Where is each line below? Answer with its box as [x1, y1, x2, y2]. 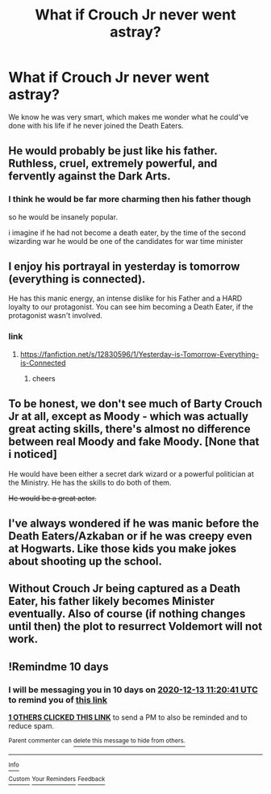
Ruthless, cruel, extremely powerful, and [8, 157, 218, 170]
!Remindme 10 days [8, 660, 109, 674]
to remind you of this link [8, 694, 107, 705]
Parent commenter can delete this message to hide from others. [8, 737, 186, 745]
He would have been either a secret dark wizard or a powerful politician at [8, 468, 254, 478]
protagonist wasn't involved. [8, 311, 103, 321]
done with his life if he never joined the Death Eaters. [8, 120, 184, 130]
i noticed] [8, 447, 58, 461]
